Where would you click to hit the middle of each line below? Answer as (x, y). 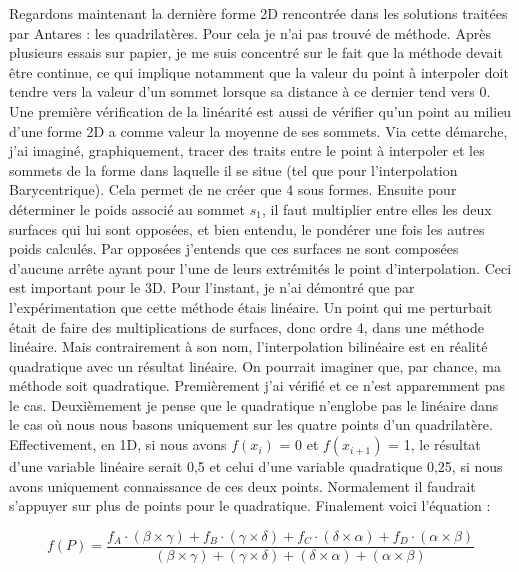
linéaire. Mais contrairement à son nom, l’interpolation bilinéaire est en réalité (248, 346)
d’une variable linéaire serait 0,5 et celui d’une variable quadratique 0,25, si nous (256, 466)
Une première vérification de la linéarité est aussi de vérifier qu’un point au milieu (260, 110)
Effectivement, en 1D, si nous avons (118, 444)
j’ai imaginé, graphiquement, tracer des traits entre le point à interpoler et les (247, 150)
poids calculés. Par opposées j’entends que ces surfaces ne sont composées (234, 248)
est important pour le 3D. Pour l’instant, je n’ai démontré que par (212, 287)
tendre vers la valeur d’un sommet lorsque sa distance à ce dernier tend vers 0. (250, 91)
